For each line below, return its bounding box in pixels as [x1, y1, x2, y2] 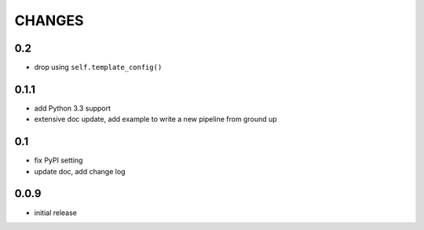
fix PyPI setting [34, 155, 83, 165]
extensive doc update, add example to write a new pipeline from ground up [34, 115, 278, 124]
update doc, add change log [34, 166, 126, 176]
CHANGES [14, 12, 84, 29]
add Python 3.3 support [34, 103, 111, 113]
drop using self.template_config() [34, 63, 163, 72]
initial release [34, 208, 78, 217]
